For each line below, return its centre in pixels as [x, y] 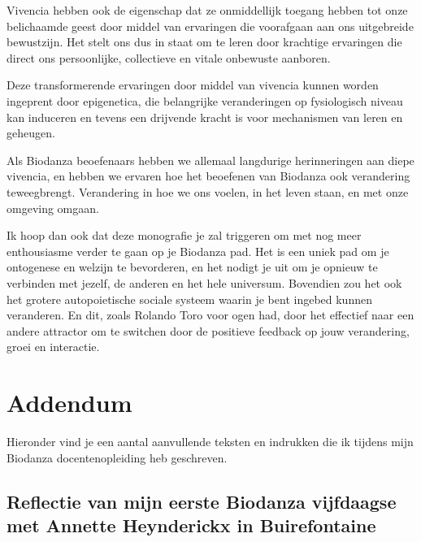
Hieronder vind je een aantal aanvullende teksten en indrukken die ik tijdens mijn [210, 441]
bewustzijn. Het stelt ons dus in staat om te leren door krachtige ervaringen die [204, 42]
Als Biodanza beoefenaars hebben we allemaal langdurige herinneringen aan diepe [210, 160]
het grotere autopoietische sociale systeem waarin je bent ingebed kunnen [189, 299]
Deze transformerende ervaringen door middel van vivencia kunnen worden [193, 85]
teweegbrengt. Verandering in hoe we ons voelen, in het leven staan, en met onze [208, 191]
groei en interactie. [53, 347]
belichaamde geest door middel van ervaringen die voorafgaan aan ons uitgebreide [210, 26]
